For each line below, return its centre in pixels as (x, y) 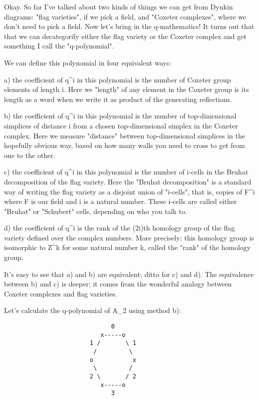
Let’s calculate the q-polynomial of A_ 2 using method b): (93, 310)
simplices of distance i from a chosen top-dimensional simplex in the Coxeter (121, 125)
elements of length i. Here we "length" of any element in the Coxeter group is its (127, 89)
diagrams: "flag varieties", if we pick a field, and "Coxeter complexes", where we (125, 16)
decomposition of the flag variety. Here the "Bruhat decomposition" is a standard (128, 181)
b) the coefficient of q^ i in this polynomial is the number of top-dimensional (120, 116)
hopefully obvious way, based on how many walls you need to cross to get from (125, 145)
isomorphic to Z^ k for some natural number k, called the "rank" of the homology (128, 247)
